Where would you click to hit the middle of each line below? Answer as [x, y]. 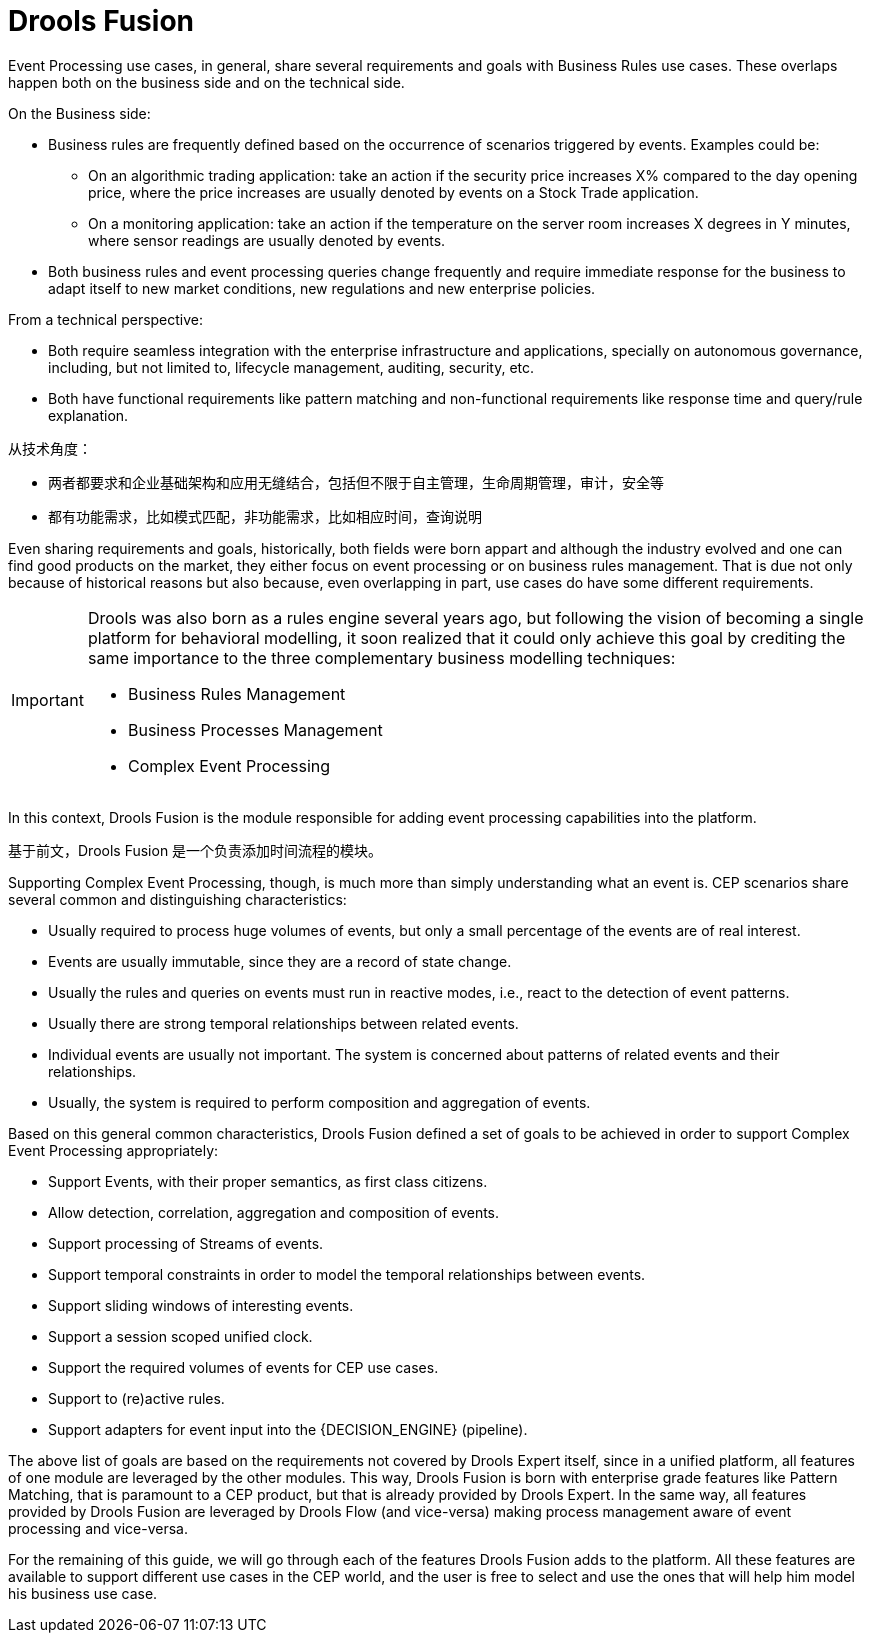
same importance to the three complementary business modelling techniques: [381, 657]
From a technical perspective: [106, 319]
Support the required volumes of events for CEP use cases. [243, 1367]
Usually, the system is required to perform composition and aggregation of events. [319, 1102]
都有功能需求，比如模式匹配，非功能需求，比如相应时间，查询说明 [265, 516]
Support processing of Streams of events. [186, 1243]
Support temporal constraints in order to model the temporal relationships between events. [347, 1274]
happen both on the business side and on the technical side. [206, 82]
